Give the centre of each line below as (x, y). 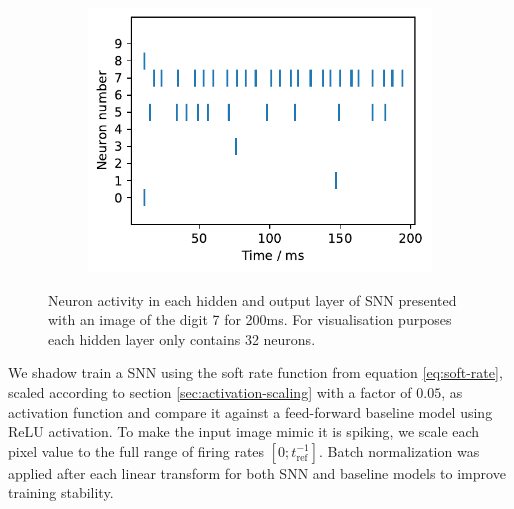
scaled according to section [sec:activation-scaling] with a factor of (210, 392)
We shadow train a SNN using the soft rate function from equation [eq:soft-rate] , (255, 372)
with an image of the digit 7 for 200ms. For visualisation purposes (250, 319)
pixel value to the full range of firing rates (136, 450)
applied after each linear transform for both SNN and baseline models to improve (257, 472)
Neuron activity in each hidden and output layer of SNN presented (252, 299)
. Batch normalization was (399, 450)
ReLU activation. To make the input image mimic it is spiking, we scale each (244, 431)
